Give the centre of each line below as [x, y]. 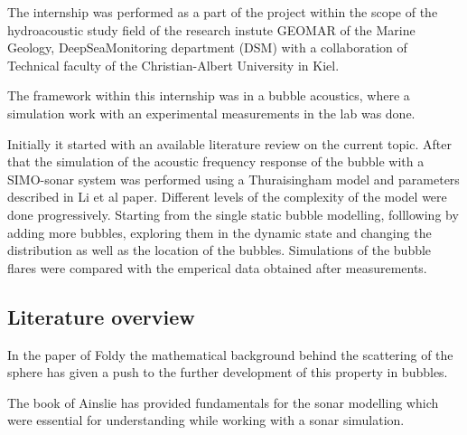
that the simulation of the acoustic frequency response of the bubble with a [216, 161]
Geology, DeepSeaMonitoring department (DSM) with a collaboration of [207, 47]
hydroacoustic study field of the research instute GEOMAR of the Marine [211, 29]
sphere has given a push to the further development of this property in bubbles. [228, 372]
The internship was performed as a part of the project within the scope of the [223, 12]
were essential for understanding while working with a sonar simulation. [206, 420]
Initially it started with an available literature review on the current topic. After [229, 143]
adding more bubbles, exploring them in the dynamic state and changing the [219, 232]
